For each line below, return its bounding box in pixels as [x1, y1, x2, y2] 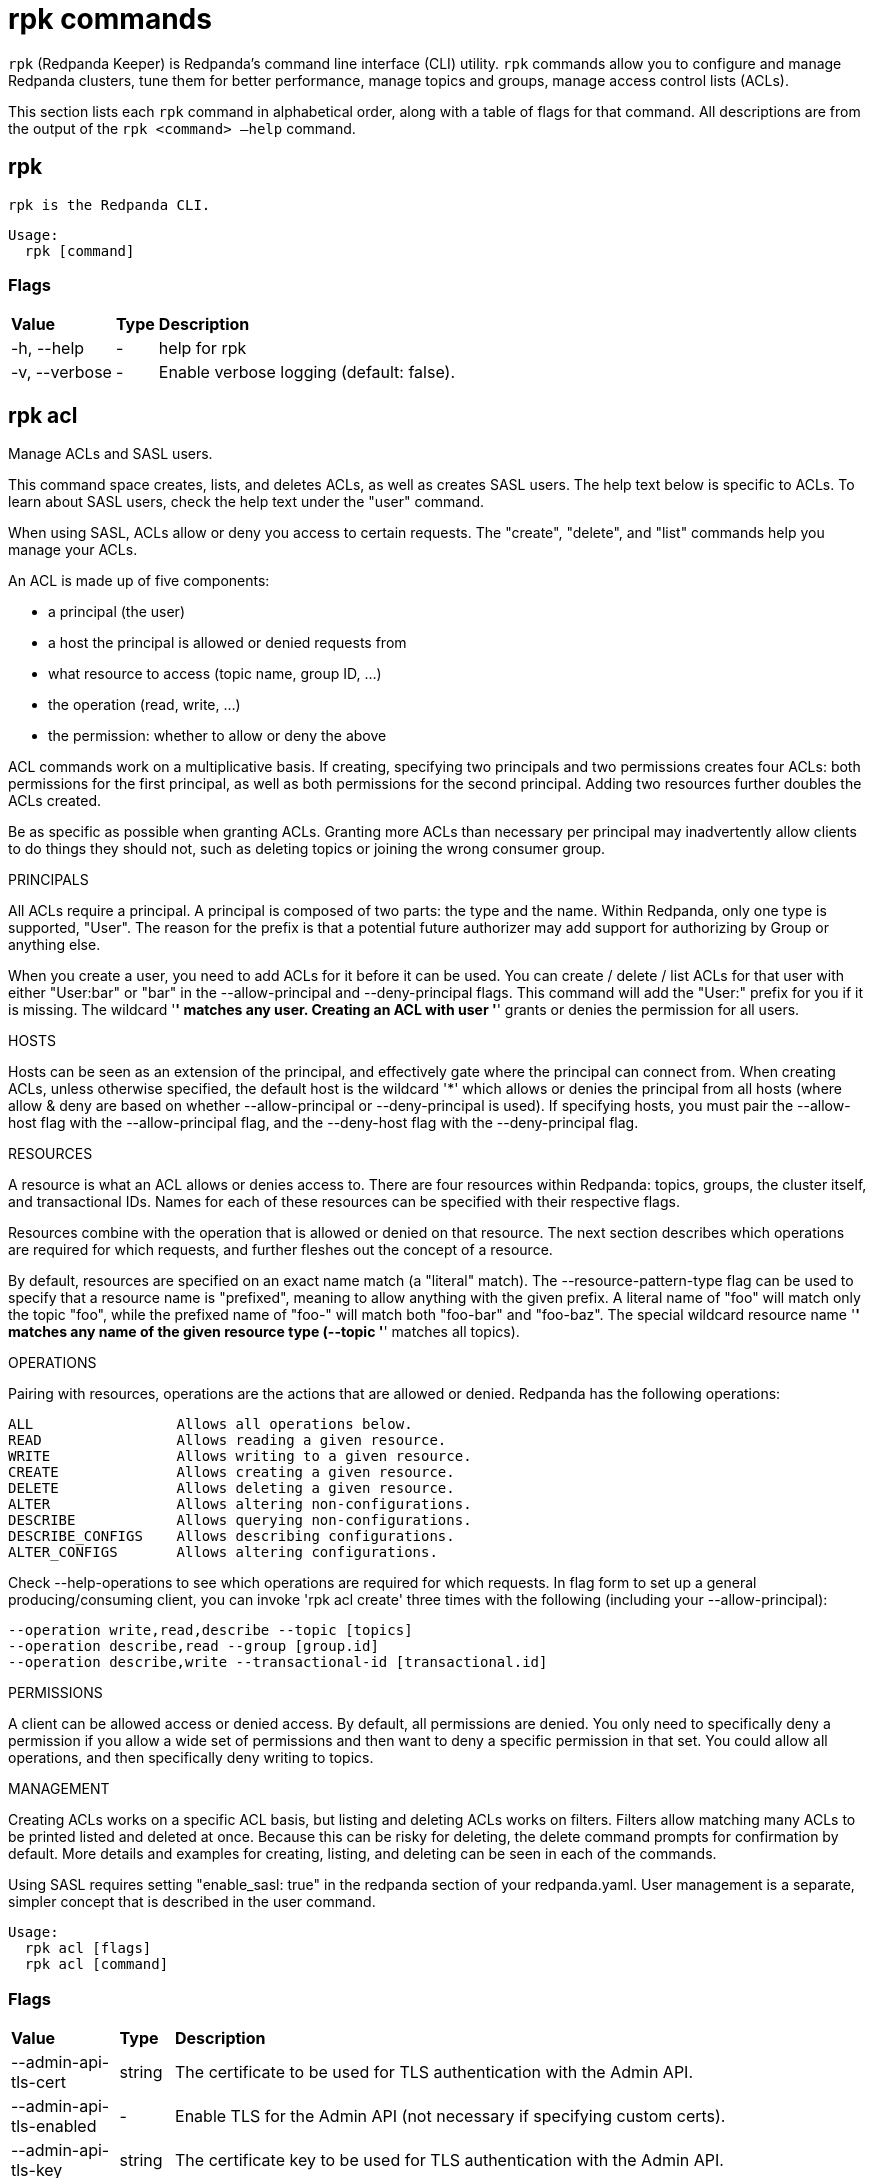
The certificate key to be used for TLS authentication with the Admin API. [175, 2149, 724, 2170]
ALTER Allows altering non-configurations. [8, 1496, 472, 1513]
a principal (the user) [48, 603, 185, 621]
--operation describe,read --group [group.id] [8, 1638, 379, 1655]
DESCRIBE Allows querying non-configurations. [8, 1512, 472, 1529]
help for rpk [158, 338, 247, 359]
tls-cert [11, 2071, 66, 2092]
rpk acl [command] [24, 1956, 169, 1973]
